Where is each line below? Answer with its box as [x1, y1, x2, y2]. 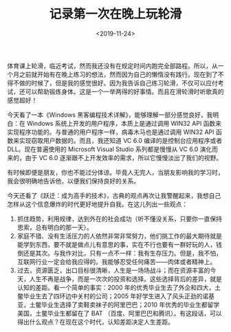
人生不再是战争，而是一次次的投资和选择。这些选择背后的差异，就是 [29, 274, 222, 283]
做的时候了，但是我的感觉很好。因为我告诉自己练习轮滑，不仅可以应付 [19, 78, 218, 87]
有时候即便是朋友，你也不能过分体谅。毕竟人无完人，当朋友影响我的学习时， [7, 168, 224, 176]
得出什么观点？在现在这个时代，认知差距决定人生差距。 [16, 318, 174, 326]
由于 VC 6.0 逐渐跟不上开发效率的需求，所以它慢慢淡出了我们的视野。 [25, 153, 222, 162]
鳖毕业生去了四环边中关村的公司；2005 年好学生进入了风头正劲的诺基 [16, 291, 215, 300]
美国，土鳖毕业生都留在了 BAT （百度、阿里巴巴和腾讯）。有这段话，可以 [16, 309, 222, 317]
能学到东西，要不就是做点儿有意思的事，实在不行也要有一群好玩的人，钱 [16, 240, 222, 248]
